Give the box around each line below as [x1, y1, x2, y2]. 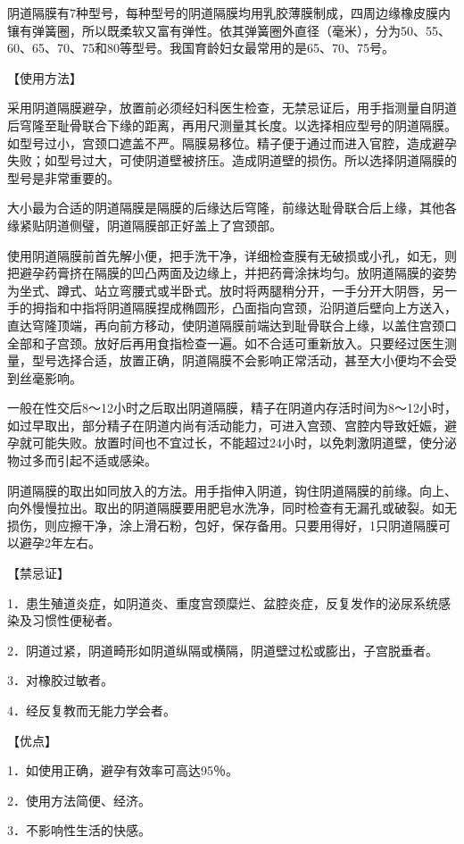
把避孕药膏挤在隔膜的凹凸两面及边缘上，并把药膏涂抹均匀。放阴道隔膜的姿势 [7, 263, 457, 282]
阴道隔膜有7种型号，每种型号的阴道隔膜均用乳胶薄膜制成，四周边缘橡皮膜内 [7, 4, 451, 21]
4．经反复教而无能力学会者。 [7, 701, 176, 719]
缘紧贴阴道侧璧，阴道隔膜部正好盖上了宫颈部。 [7, 215, 282, 234]
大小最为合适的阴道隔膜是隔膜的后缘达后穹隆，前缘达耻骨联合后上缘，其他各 [7, 198, 457, 217]
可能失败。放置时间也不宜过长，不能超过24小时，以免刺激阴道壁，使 [31, 433, 432, 452]
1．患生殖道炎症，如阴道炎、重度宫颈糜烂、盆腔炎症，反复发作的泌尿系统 [7, 593, 438, 612]
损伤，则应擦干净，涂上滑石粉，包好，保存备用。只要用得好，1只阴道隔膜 [7, 515, 438, 534]
